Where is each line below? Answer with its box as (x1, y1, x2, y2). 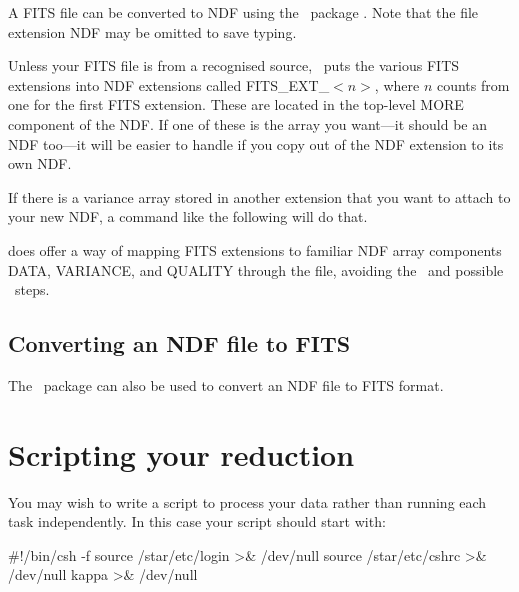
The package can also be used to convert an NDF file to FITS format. (8, 374, 444, 395)
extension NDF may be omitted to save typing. (8, 21, 297, 42)
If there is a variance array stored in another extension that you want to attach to (8, 186, 511, 207)
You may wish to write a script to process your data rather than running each (8, 491, 487, 512)
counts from (436, 74, 510, 95)
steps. (14, 279, 50, 300)
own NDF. (8, 153, 72, 174)
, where (374, 74, 420, 95)
